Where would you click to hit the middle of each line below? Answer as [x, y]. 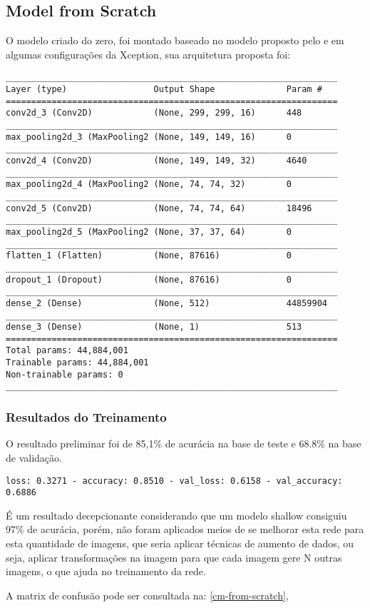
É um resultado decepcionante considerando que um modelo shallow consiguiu [176, 515]
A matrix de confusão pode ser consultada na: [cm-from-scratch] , [147, 595]
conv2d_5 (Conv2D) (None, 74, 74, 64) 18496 [159, 208]
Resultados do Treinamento [86, 417]
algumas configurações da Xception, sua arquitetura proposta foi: [148, 54]
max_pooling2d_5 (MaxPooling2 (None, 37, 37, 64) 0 [149, 232]
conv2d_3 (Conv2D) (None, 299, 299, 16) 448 [154, 113]
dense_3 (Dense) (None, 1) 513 [154, 327]
